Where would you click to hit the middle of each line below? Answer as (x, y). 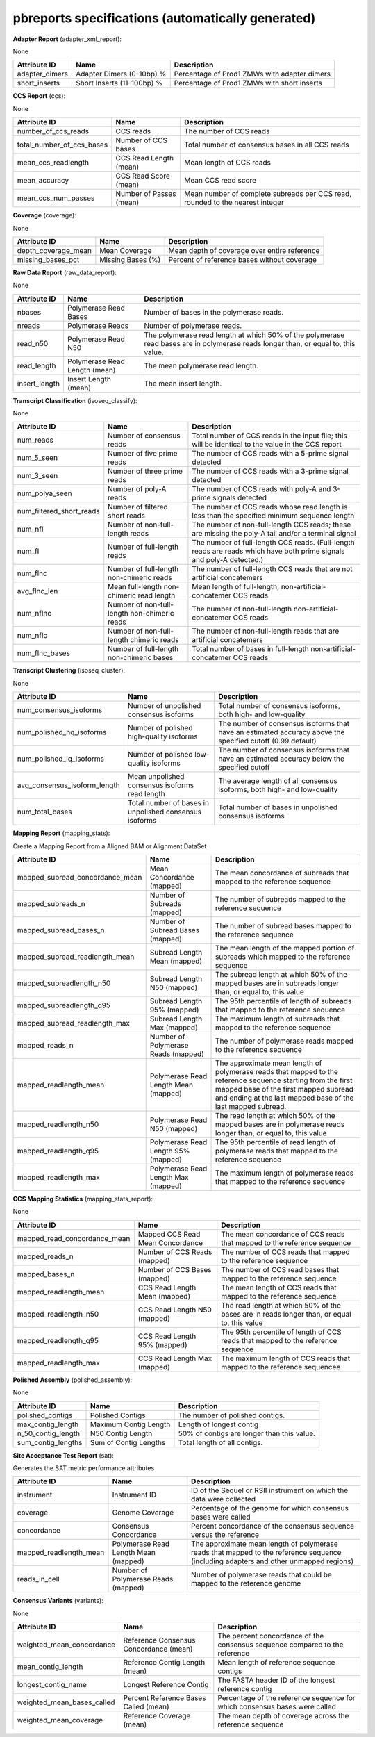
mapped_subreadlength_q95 (64, 1005)
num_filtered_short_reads (58, 511)
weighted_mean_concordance (66, 1645)
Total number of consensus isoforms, (279, 706)
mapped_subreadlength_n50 (64, 983)
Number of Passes (146, 194)
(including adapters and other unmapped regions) (273, 1561)
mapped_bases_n (46, 1274)
